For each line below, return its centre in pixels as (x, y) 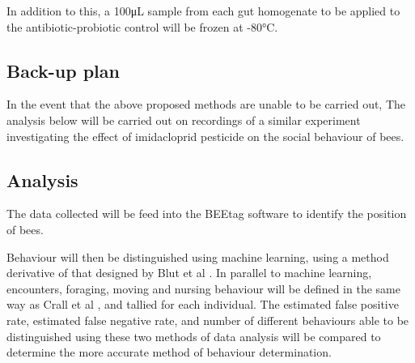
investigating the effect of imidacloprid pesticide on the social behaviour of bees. (205, 136)
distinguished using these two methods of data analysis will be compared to (194, 336)
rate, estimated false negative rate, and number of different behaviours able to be (208, 320)
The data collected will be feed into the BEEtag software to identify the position (207, 214)
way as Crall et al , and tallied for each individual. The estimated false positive (203, 304)
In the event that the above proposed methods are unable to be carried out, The (206, 104)
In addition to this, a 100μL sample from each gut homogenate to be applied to (203, 11)
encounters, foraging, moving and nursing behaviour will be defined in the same (203, 288)
